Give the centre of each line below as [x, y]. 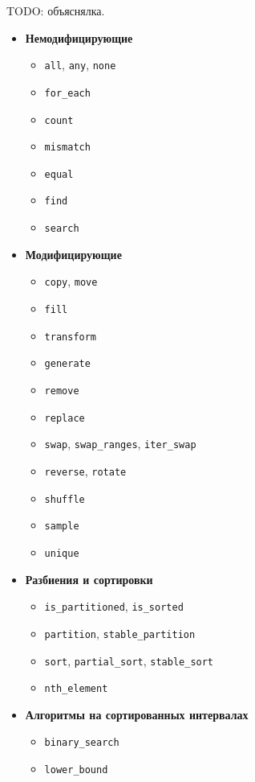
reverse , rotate [85, 470]
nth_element [76, 689]
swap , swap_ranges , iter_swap [120, 444]
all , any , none [80, 65]
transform [71, 337]
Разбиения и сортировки [89, 579]
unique [62, 553]
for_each [67, 93]
